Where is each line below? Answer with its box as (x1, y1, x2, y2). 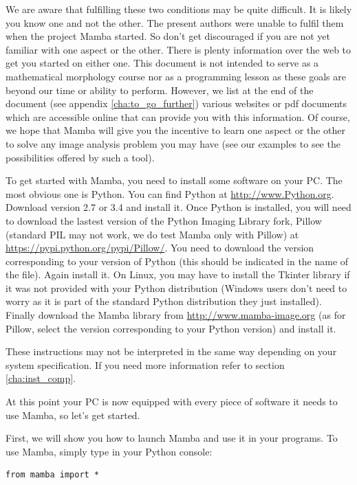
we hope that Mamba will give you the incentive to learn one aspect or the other (6, 123, 346, 137)
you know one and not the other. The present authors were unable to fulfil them (6, 15, 344, 30)
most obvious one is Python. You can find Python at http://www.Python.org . (6, 186, 334, 201)
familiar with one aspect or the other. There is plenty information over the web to (6, 42, 351, 56)
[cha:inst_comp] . (6, 371, 76, 385)
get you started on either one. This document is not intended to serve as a (6, 56, 319, 70)
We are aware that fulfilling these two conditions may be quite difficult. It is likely (6, 2, 352, 16)
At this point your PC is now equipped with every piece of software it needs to (6, 394, 338, 409)
